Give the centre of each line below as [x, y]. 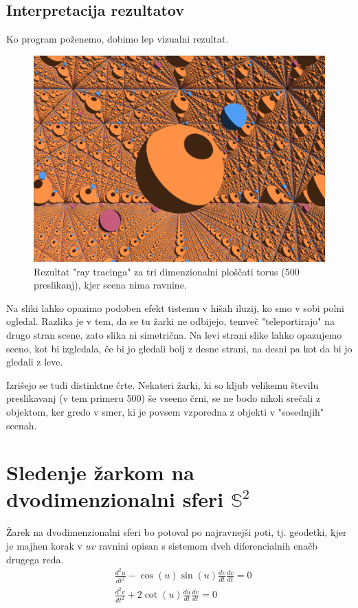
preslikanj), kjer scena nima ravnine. [110, 285]
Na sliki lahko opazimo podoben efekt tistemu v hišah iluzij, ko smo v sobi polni [175, 307]
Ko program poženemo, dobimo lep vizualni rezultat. [118, 39]
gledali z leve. [35, 362]
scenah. [22, 425]
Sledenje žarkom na [100, 472]
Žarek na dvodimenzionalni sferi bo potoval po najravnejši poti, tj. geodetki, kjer [177, 532]
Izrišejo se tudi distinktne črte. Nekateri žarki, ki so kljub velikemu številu [163, 384]
